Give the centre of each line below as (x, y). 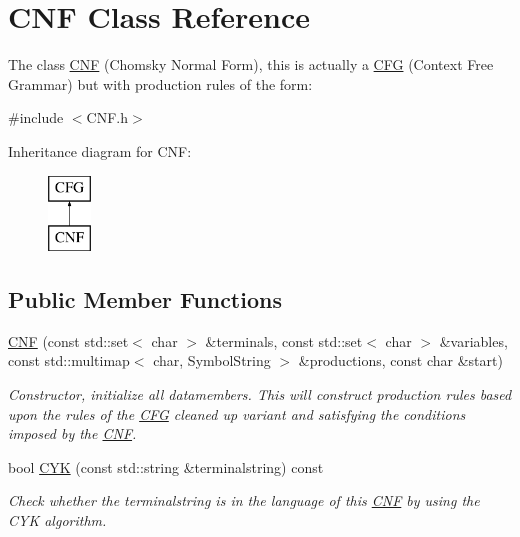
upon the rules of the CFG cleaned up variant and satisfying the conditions (237, 413)
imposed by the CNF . (72, 433)
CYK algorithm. (57, 520)
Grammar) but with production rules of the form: (160, 83)
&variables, (473, 340)
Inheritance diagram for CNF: (100, 150)
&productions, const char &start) (400, 360)
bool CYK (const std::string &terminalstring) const (166, 466)
